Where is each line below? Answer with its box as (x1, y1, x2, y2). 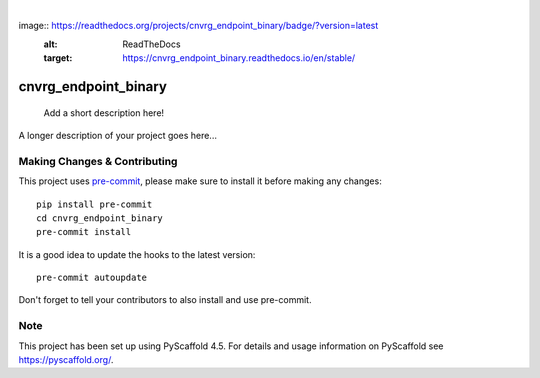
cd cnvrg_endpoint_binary (36, 212, 164, 224)
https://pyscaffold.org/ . (18, 353, 114, 365)
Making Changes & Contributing (18, 154, 178, 168)
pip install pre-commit (36, 198, 153, 210)
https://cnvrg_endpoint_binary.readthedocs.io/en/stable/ (122, 52, 356, 64)
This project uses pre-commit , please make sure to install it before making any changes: (18, 175, 382, 187)
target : (43, 52, 73, 64)
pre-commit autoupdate (36, 272, 148, 284)
